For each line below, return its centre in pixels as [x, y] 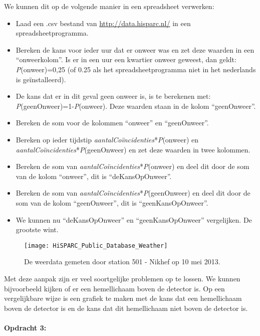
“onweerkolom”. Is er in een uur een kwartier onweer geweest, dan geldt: [126, 59]
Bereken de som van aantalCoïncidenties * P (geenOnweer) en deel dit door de [133, 193]
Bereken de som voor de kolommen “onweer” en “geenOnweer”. [112, 123]
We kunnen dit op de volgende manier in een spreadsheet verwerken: [109, 6]
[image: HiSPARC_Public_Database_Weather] [96, 245]
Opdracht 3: [25, 327]
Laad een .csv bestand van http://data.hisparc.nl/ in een [103, 23]
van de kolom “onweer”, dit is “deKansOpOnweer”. [94, 176]
